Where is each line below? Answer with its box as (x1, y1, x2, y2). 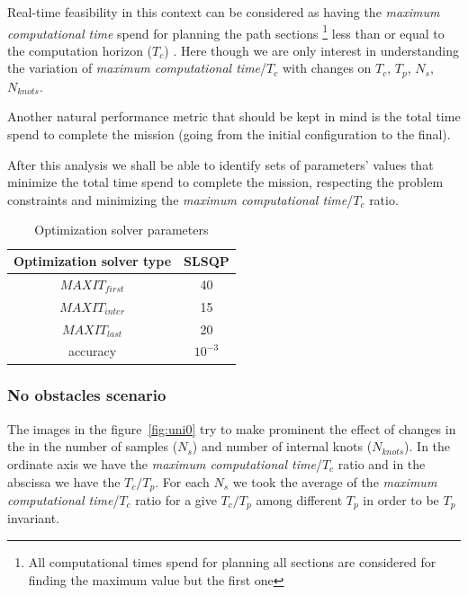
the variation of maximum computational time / (7, 58, 267, 77)
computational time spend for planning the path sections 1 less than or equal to (7, 21, 445, 42)
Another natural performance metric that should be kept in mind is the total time (7, 107, 461, 126)
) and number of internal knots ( (192, 437, 373, 456)
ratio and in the (337, 454, 426, 473)
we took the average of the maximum (232, 472, 437, 491)
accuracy (67, 342, 117, 360)
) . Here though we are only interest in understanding (164, 40, 460, 59)
